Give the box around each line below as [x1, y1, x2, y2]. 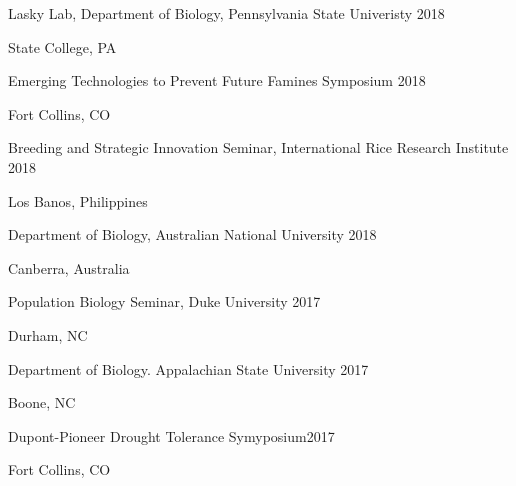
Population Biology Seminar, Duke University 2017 [8, 291, 321, 312]
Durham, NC [8, 324, 88, 345]
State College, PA [8, 36, 117, 57]
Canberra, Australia [8, 257, 130, 278]
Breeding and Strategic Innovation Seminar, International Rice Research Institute [8, 137, 509, 158]
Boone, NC [8, 392, 76, 413]
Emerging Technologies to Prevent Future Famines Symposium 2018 [8, 70, 426, 91]
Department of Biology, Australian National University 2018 [8, 224, 377, 245]
